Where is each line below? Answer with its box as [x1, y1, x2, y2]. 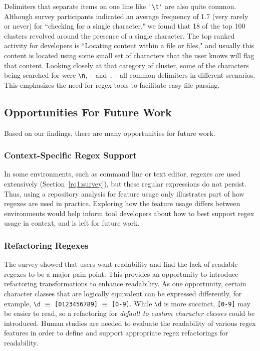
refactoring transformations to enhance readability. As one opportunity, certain [4, 278, 246, 289]
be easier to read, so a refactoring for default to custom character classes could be [4, 308, 255, 318]
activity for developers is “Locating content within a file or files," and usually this [4, 40, 254, 51]
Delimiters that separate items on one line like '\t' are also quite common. [4, 1, 236, 11]
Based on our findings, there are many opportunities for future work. [4, 127, 215, 138]
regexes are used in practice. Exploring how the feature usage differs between [4, 198, 240, 209]
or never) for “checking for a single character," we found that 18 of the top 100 [4, 21, 245, 31]
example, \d [4, 298, 41, 308]
